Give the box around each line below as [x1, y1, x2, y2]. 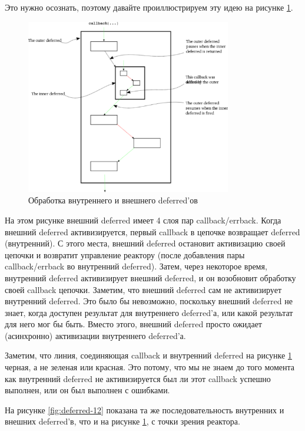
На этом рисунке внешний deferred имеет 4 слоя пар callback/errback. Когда [5, 213, 281, 226]
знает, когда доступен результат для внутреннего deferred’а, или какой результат [5, 306, 293, 318]
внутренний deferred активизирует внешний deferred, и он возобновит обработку [5, 271, 296, 284]
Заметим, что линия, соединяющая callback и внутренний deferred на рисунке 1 [5, 349, 292, 361]
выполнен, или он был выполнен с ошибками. [5, 384, 170, 396]
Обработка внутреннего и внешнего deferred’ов [28, 194, 198, 206]
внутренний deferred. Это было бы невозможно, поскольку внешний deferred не [5, 295, 293, 307]
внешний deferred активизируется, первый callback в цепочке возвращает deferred [5, 225, 300, 238]
